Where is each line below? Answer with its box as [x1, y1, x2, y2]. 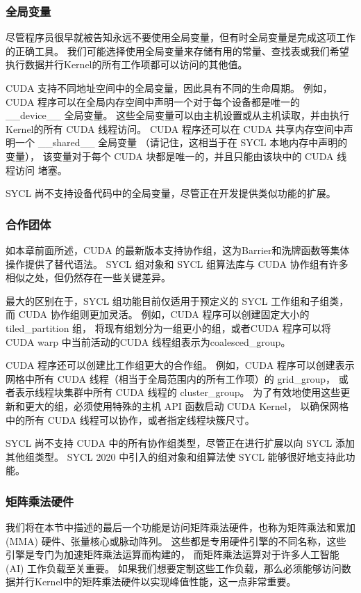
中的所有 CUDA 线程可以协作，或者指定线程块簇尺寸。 [6, 412, 255, 427]
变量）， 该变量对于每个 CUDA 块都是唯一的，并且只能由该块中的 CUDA [6, 148, 334, 163]
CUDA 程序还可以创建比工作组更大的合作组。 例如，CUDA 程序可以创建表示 [6, 358, 355, 372]
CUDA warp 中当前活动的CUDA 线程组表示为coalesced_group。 [6, 334, 291, 349]
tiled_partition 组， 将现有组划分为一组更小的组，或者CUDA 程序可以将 [6, 320, 331, 335]
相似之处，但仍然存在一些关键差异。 [6, 270, 171, 285]
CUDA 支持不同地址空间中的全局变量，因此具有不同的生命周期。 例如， [6, 81, 333, 95]
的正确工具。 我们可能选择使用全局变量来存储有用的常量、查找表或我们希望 [6, 43, 349, 58]
